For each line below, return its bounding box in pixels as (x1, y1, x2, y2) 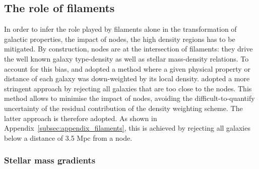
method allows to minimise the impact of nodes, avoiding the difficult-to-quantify (4, 93, 255, 103)
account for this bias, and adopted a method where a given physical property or (4, 63, 250, 74)
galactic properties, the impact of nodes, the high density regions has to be (4, 33, 235, 44)
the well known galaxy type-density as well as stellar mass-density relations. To (4, 53, 249, 64)
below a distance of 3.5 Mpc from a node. (4, 132, 133, 143)
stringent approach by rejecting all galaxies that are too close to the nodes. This (4, 83, 252, 93)
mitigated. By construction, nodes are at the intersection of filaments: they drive (4, 43, 253, 54)
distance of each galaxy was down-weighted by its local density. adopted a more (4, 73, 250, 84)
